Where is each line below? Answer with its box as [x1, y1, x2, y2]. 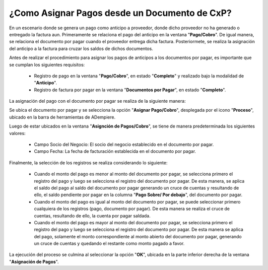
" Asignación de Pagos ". [9, 259, 59, 265]
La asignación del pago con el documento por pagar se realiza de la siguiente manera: [9, 98, 186, 104]
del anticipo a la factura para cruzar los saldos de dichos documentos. [9, 45, 153, 52]
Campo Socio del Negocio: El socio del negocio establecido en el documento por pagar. [34, 141, 214, 147]
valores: [9, 130, 26, 136]
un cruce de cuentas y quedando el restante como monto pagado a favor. [34, 241, 185, 247]
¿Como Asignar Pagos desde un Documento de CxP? [9, 7, 232, 18]
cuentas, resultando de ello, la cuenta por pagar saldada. [34, 212, 151, 218]
